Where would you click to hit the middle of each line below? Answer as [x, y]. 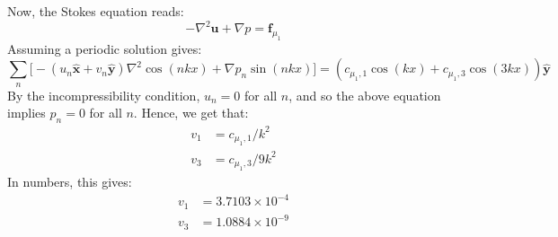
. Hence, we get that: [191, 113]
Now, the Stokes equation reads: [96, 11]
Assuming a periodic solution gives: [105, 48]
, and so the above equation [365, 95]
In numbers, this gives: [70, 182]
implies [27, 113]
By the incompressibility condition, [104, 95]
